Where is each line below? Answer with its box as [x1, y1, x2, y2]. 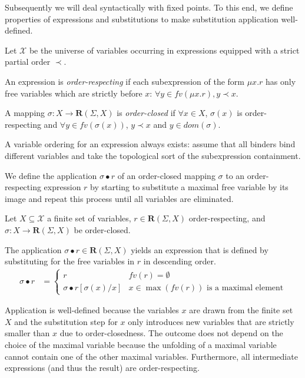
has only [266, 75, 296, 87]
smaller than [5, 327, 50, 339]
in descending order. [143, 255, 216, 267]
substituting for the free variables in [5, 255, 135, 267]
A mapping [5, 107, 45, 119]
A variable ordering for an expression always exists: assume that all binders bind [5, 138, 296, 150]
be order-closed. [74, 223, 131, 236]
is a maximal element [206, 284, 284, 292]
